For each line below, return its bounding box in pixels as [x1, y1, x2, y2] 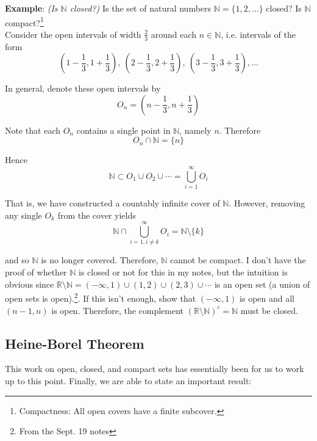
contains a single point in [76, 123, 171, 136]
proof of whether [5, 266, 67, 279]
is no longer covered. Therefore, [41, 253, 158, 266]
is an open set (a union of [214, 277, 310, 290]
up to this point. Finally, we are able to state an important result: [5, 374, 252, 387]
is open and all [240, 291, 295, 304]
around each [151, 27, 197, 40]
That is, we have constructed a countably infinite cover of [5, 197, 220, 210]
